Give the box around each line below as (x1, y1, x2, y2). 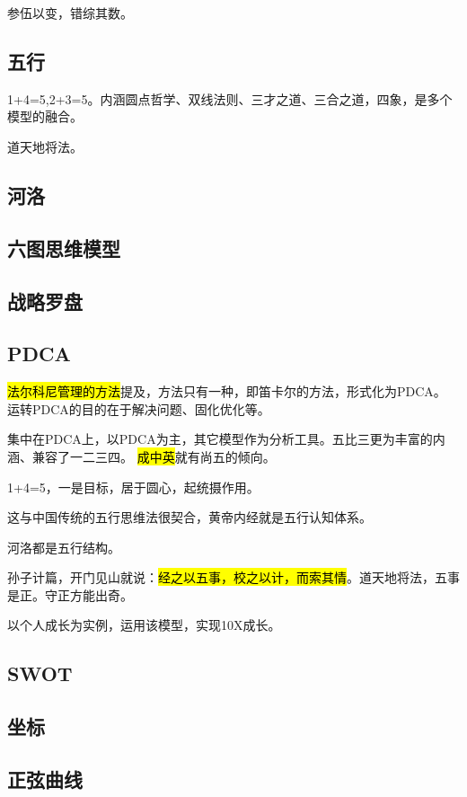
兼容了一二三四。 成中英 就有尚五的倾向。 (31, 447, 276, 465)
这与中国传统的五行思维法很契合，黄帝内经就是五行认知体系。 (7, 508, 372, 527)
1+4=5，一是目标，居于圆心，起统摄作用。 (7, 477, 260, 496)
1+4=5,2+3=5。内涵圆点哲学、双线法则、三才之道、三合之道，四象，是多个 (7, 89, 453, 108)
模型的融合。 (7, 107, 83, 126)
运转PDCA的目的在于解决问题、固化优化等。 (7, 399, 270, 418)
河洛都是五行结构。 (7, 537, 120, 556)
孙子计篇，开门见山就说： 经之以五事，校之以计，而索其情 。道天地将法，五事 (7, 568, 460, 587)
